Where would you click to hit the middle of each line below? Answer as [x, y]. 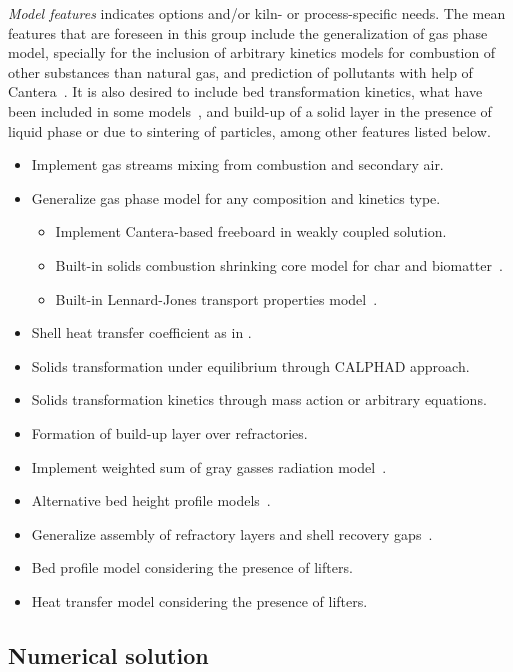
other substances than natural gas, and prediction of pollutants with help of [240, 71]
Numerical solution [108, 654]
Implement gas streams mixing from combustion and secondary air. [237, 164]
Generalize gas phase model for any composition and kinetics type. [236, 197]
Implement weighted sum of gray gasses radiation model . [209, 466]
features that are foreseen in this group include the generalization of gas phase [248, 32]
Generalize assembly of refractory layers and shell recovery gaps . [232, 533]
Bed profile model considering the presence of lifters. [192, 567]
